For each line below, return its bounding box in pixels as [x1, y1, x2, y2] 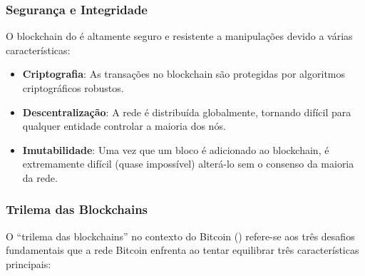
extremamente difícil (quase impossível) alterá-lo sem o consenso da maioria [22, 156, 354, 171]
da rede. [22, 170, 58, 185]
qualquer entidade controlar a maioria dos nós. [22, 118, 226, 133]
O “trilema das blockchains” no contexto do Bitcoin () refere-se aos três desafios [6, 228, 355, 243]
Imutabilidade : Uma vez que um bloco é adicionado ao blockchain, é [22, 142, 329, 157]
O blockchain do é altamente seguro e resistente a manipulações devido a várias [6, 29, 353, 44]
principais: [6, 256, 51, 271]
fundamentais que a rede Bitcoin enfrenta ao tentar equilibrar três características [6, 242, 359, 257]
